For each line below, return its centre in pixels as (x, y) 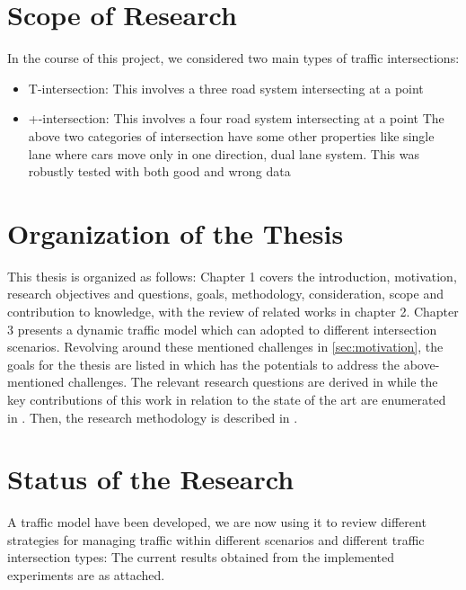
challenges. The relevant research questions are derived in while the (253, 382)
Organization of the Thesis (176, 232)
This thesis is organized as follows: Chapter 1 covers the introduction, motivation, (232, 276)
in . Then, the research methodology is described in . (153, 417)
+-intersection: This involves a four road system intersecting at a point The (236, 118)
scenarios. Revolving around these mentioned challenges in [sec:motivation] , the (225, 347)
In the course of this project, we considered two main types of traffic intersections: (233, 58)
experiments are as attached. (86, 575)
